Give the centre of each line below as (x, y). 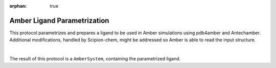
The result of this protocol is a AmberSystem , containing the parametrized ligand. (95, 59)
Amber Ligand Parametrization (59, 20)
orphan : (18, 6)
